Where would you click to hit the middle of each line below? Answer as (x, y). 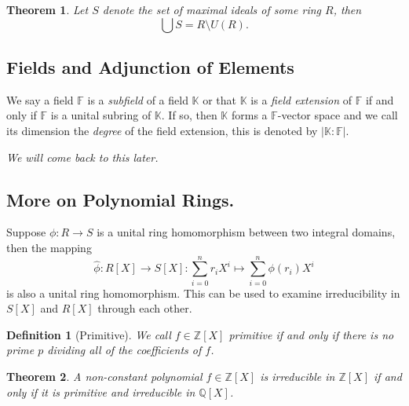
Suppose (26, 232)
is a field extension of (301, 99)
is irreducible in (298, 377)
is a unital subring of (101, 115)
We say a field (40, 99)
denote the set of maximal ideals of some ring (212, 9)
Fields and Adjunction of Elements (150, 66)
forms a (249, 115)
